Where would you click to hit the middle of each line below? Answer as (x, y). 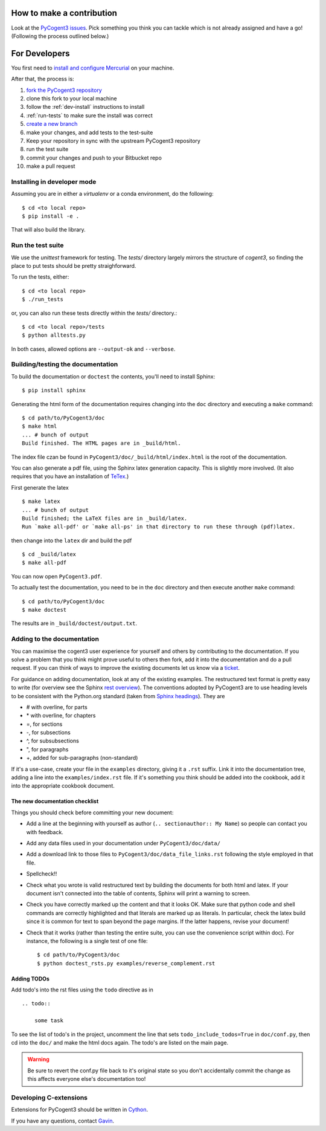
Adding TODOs (30, 979)
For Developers (40, 53)
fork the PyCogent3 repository (64, 90)
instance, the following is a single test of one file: (87, 941)
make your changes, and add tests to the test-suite (90, 132)
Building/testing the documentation (65, 365)
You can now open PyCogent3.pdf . (57, 576)
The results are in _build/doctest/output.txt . (74, 623)
